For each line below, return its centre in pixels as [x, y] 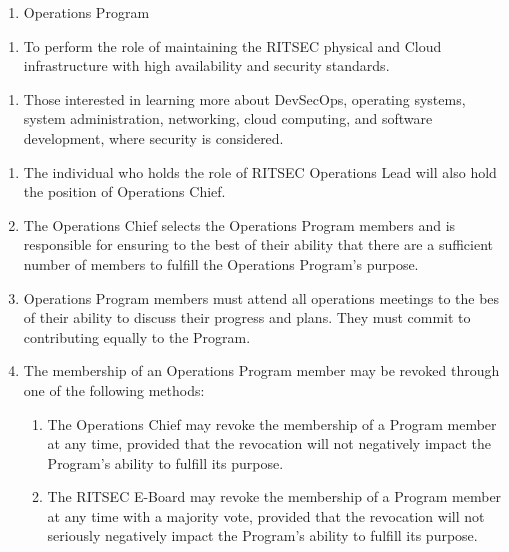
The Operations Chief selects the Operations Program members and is [239, 224]
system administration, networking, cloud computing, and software [228, 118]
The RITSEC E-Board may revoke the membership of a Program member [274, 496]
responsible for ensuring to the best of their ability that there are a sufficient [258, 244]
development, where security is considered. [153, 137]
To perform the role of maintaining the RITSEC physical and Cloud [232, 45]
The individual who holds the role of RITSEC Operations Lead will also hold [260, 171]
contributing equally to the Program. [137, 336]
